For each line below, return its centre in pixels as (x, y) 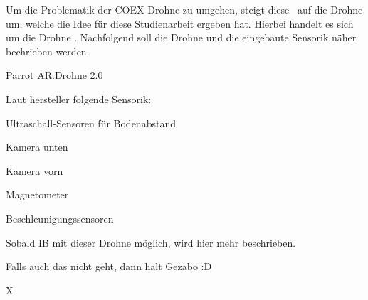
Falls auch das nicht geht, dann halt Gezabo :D (109, 266)
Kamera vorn (35, 170)
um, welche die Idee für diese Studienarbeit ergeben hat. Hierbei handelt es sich (180, 23)
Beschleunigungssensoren (60, 218)
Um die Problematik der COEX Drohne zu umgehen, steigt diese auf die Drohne (184, 9)
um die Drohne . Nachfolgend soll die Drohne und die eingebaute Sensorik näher (181, 37)
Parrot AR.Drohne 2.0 (54, 75)
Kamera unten (37, 147)
